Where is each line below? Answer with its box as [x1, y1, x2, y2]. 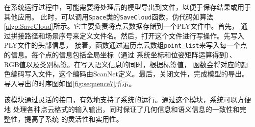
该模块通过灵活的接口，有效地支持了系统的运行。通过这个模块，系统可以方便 [4, 94, 251, 105]
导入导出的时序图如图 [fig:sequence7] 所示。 [4, 78, 136, 88]
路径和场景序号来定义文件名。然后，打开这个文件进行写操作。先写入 [24, 30, 244, 40]
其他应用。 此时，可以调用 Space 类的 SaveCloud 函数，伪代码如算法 [4, 11, 213, 21]
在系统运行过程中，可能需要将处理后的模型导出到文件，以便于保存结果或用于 [4, 2, 251, 12]
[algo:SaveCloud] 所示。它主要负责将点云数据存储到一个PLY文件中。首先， [4, 21, 239, 31]
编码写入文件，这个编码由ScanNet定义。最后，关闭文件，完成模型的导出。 [10, 69, 249, 79]
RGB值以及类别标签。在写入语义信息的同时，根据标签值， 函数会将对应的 [4, 59, 241, 69]
